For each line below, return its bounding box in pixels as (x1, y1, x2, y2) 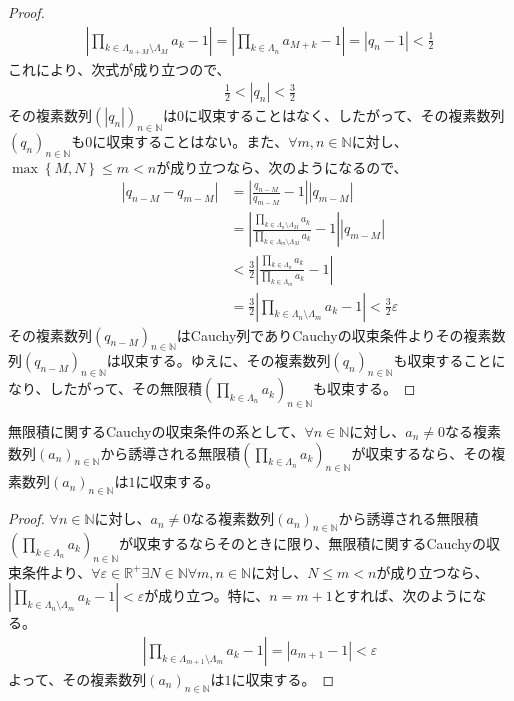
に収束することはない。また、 (92, 131, 289, 152)
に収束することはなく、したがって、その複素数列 (184, 105, 505, 126)
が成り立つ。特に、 (144, 585, 270, 606)
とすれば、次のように (332, 585, 473, 606)
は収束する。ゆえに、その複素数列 (106, 350, 331, 371)
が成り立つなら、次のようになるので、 (156, 156, 408, 177)
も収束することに (393, 350, 506, 371)
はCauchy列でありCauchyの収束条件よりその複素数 (176, 324, 506, 345)
